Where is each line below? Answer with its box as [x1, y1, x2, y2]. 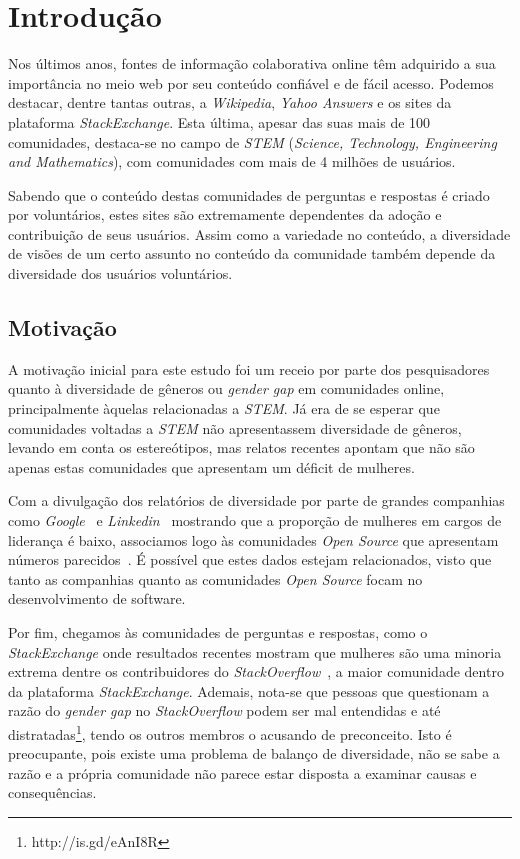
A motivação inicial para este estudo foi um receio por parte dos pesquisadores [8, 358, 490, 379]
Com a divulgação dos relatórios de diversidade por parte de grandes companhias [8, 490, 505, 511]
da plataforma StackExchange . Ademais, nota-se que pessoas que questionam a [8, 680, 490, 701]
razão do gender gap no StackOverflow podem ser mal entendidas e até [8, 700, 441, 721]
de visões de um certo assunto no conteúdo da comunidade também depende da [8, 243, 496, 264]
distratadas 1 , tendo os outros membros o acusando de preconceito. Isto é [8, 720, 452, 744]
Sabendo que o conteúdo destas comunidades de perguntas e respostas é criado [8, 184, 490, 205]
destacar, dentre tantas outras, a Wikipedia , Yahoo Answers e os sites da [8, 92, 452, 113]
